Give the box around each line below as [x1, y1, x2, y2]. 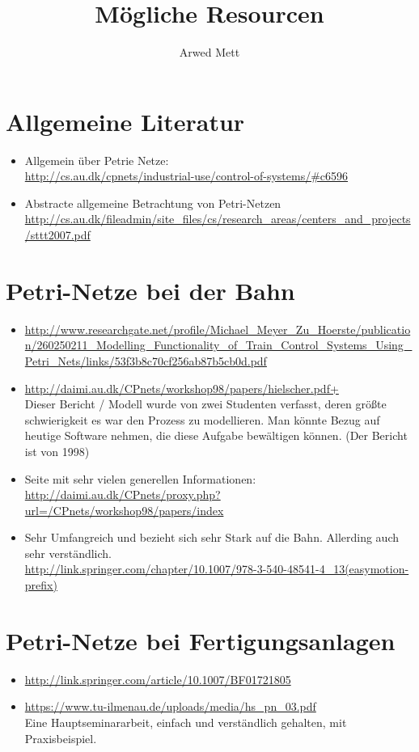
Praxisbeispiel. [24, 729, 97, 746]
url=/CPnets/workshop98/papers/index [24, 501, 224, 518]
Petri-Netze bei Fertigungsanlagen [6, 623, 396, 657]
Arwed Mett [179, 44, 240, 61]
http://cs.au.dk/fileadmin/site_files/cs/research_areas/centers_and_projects [24, 210, 411, 227]
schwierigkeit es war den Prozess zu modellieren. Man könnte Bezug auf [24, 411, 380, 428]
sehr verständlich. [24, 544, 112, 561]
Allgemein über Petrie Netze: [24, 151, 169, 168]
